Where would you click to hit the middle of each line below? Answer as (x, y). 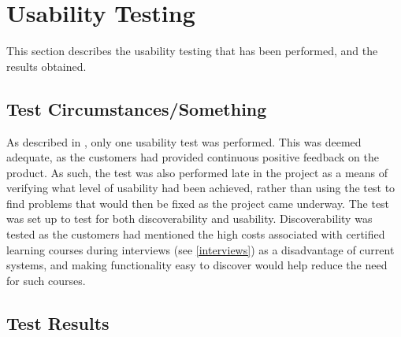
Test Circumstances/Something (137, 108)
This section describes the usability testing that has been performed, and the (192, 51)
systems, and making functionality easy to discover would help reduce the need (197, 265)
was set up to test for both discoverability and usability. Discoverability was (189, 218)
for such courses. (46, 280)
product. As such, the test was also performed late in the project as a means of (197, 172)
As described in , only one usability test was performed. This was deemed (184, 141)
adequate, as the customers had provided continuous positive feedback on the (193, 157)
